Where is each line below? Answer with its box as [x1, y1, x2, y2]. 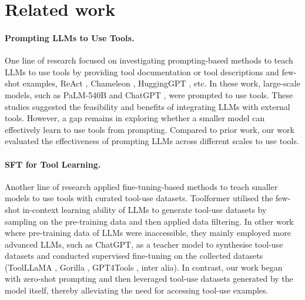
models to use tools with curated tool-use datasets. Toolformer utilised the [5, 192, 273, 204]
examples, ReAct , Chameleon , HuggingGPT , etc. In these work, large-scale [22, 77, 300, 89]
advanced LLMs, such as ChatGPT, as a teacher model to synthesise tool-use [5, 238, 283, 250]
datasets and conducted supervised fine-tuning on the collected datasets [5, 249, 263, 262]
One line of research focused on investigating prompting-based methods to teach [5, 54, 293, 66]
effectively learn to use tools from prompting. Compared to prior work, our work [5, 123, 294, 135]
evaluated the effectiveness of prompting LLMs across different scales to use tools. [5, 135, 299, 147]
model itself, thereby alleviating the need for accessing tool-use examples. [5, 284, 269, 296]
